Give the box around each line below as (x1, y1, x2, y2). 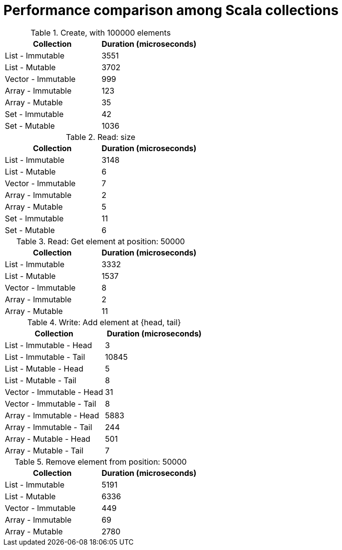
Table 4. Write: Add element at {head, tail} (27, 317, 181, 327)
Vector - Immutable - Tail (5, 398, 97, 409)
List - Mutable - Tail (5, 375, 77, 385)
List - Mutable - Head (5, 363, 83, 373)
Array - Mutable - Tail (5, 445, 83, 455)
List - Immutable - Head (5, 340, 92, 350)
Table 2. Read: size (66, 132, 136, 142)
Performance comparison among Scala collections (3, 2, 339, 19)
